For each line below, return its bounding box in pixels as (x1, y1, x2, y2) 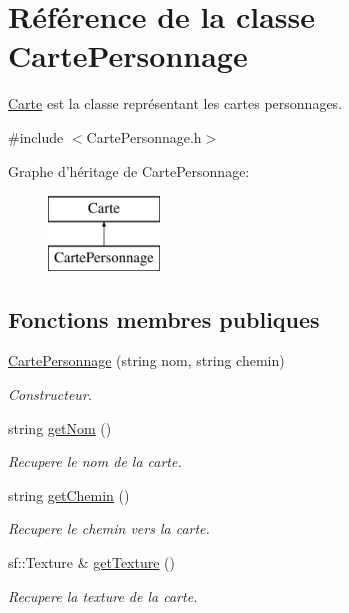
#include (8, 126, 64, 147)
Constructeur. (8, 384, 93, 405)
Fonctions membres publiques (8, 303, 320, 334)
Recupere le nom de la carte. (8, 451, 182, 472)
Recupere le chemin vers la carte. (8, 518, 210, 539)
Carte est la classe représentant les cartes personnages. (8, 93, 343, 114)
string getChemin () (8, 484, 130, 505)
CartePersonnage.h (86, 126, 202, 147)
